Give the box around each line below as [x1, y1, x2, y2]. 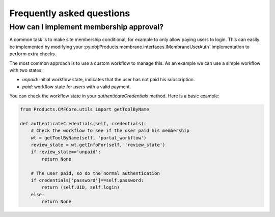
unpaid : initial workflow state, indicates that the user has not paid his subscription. [22, 77, 195, 83]
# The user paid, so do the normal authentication [31, 170, 160, 176]
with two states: [9, 67, 43, 73]
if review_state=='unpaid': [31, 149, 101, 155]
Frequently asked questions [9, 8, 130, 19]
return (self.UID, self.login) [41, 185, 120, 190]
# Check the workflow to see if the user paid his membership [31, 128, 189, 134]
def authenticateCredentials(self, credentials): [20, 121, 147, 126]
